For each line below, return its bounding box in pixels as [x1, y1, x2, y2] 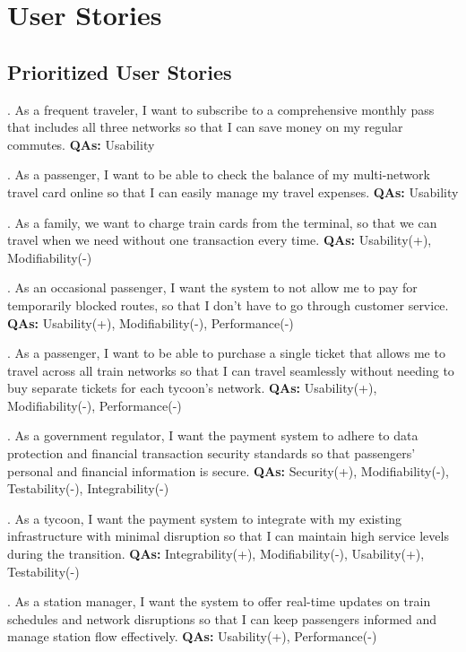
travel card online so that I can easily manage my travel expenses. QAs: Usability [7, 182, 459, 201]
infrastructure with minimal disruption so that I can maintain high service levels [7, 526, 449, 545]
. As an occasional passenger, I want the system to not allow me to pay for [7, 278, 418, 297]
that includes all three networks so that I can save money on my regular [7, 117, 403, 136]
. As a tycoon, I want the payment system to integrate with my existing [7, 509, 402, 527]
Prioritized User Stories [7, 57, 232, 85]
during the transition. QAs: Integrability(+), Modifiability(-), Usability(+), [7, 544, 425, 563]
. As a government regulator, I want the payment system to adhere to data [7, 426, 419, 445]
